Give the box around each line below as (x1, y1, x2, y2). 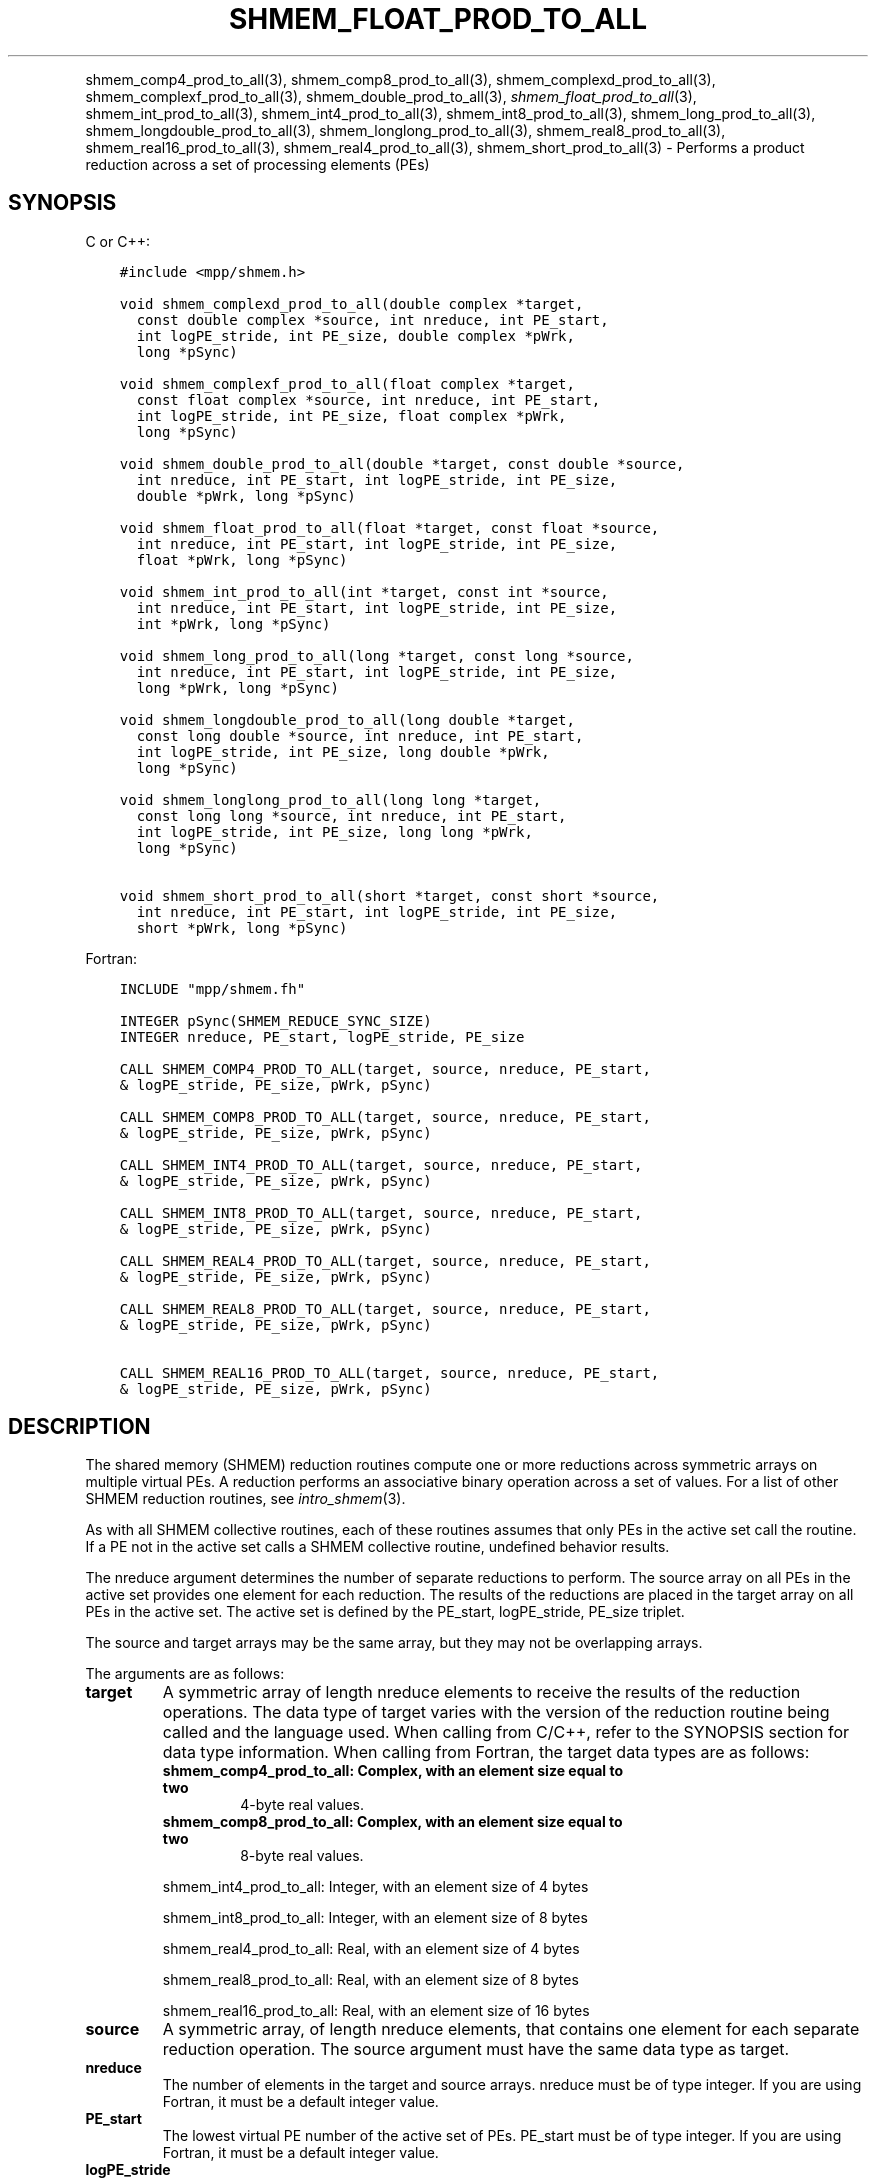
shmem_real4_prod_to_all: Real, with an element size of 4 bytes (162, 1940, 580, 1958)
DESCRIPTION (8, 1414, 151, 1440)
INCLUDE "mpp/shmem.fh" (119, 980, 306, 997)
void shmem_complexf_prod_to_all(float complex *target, (119, 375, 575, 392)
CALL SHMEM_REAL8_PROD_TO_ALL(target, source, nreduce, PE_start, (119, 1300, 651, 1317)
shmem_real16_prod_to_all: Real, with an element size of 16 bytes (162, 2002, 590, 2020)
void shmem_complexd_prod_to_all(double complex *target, (119, 295, 584, 312)
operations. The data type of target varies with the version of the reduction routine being (162, 1702, 830, 1723)
